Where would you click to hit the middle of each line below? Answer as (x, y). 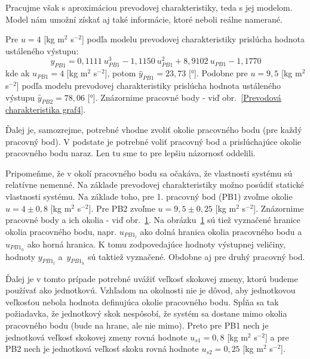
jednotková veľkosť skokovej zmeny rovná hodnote (96, 337)
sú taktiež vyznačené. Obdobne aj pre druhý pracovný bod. (197, 256)
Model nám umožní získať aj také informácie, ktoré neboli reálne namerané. (144, 19)
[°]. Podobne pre (218, 73)
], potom (120, 73)
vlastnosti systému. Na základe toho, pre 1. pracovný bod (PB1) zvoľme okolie (149, 196)
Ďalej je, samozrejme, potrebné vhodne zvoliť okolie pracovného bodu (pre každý (154, 130)
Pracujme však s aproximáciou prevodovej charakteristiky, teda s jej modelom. (149, 7)
